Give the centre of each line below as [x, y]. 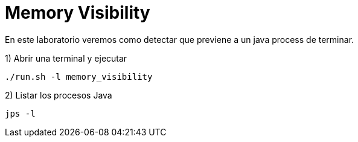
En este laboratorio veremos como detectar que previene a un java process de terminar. [180, 39]
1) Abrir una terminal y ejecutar [66, 58]
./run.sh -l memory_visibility [79, 76]
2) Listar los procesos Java [59, 95]
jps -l [20, 113]
